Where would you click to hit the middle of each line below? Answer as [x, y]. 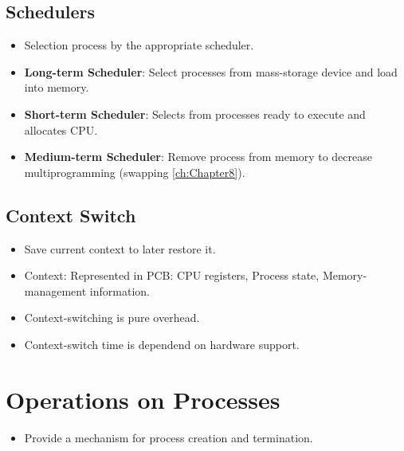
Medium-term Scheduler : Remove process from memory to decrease [198, 157]
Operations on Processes [143, 399]
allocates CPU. [61, 129]
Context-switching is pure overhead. [112, 318]
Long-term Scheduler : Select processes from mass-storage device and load [211, 71]
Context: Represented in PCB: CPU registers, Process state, [172, 275]
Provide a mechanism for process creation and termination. [169, 437]
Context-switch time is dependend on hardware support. [162, 344]
